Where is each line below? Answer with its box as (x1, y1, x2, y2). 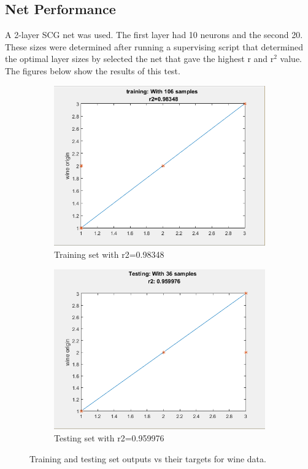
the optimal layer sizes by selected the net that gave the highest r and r (5, 52, 274, 65)
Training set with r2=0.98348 (54, 247, 164, 260)
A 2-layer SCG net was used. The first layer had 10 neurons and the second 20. (5, 28, 303, 41)
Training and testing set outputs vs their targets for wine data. (29, 452, 266, 465)
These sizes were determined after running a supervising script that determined (5, 40, 304, 53)
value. (280, 52, 302, 65)
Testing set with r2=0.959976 (54, 432, 164, 444)
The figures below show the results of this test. (5, 64, 180, 77)
